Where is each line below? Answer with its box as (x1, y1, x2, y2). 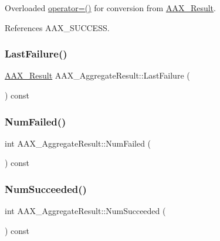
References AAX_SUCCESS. (5, 21, 110, 33)
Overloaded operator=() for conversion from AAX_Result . (5, 2, 216, 13)
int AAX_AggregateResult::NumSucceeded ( (5, 205, 166, 217)
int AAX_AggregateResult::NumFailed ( (5, 137, 151, 149)
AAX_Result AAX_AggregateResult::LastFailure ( (5, 69, 190, 82)
